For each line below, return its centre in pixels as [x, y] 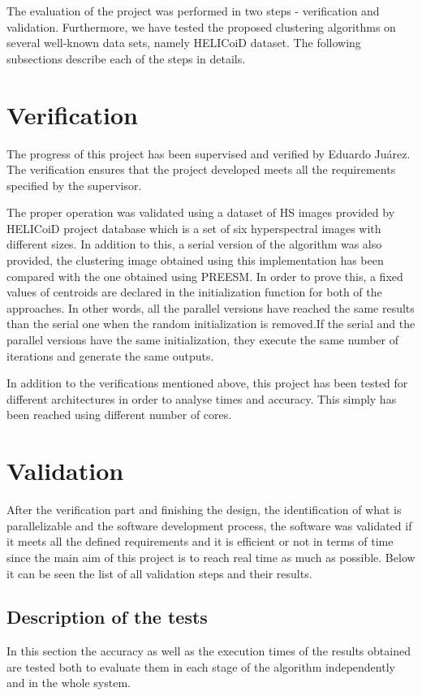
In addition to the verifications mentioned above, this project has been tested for [207, 383]
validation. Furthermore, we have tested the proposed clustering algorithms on [201, 26]
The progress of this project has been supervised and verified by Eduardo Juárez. [209, 153]
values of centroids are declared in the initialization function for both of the [194, 292]
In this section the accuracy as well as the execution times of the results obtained [209, 651]
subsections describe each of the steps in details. [126, 58]
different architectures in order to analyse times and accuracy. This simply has [202, 398]
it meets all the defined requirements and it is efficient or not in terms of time [200, 541]
